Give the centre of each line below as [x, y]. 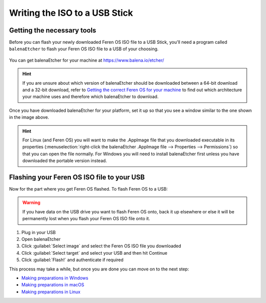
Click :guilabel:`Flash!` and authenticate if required [72, 260]
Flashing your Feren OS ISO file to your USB [77, 177]
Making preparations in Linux [51, 292]
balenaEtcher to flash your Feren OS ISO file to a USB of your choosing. [84, 49]
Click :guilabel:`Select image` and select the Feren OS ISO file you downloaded [101, 246]
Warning [31, 202]
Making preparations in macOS [53, 285]
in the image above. [29, 117]
